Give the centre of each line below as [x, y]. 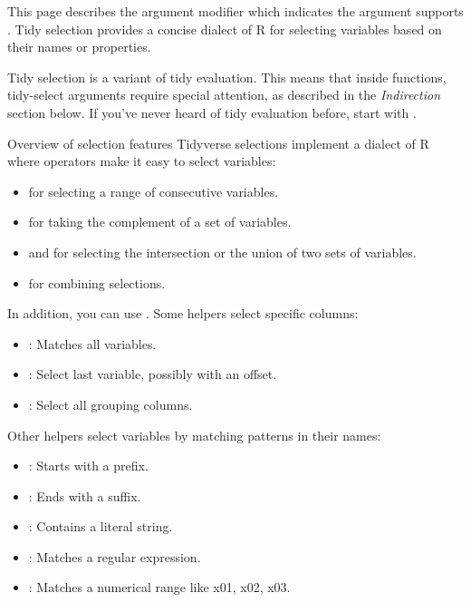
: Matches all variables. [92, 343]
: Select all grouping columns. [111, 404]
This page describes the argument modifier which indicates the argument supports [235, 11]
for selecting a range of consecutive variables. [154, 191]
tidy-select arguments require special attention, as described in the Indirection [224, 95]
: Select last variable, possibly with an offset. [153, 374]
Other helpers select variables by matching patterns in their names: [194, 435]
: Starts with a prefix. [88, 466]
